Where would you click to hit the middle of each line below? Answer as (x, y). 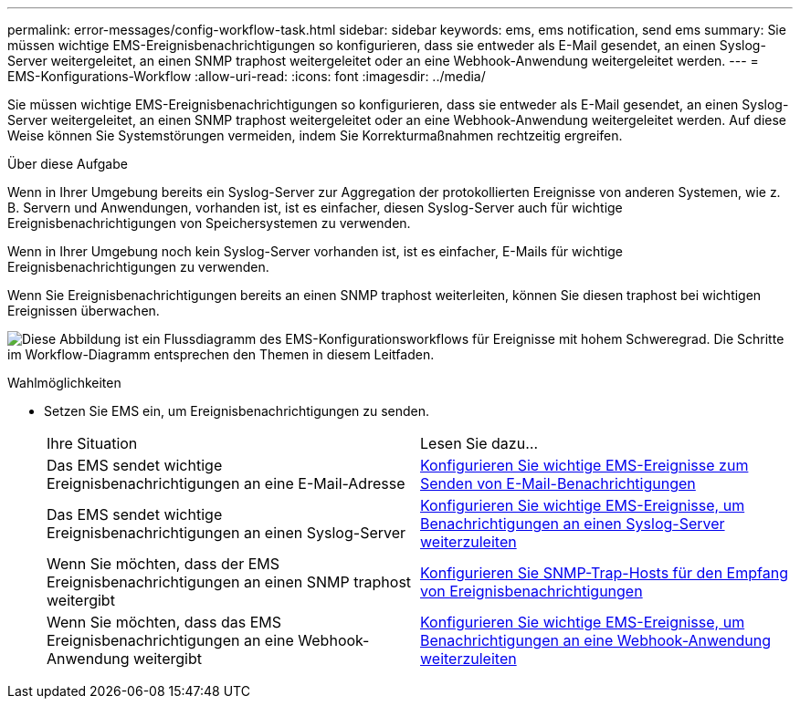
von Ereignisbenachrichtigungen (532, 591)
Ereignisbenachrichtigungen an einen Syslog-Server (226, 533)
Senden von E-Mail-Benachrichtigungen (558, 483)
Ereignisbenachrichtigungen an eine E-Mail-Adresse (226, 483)
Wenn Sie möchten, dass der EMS (163, 564)
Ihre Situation (92, 443)
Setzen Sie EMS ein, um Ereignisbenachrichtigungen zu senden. (237, 411)
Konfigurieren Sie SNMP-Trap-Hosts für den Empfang (604, 573)
